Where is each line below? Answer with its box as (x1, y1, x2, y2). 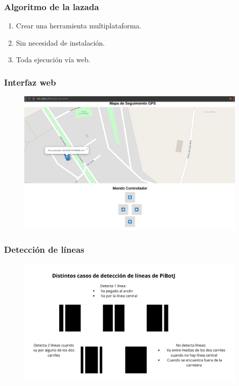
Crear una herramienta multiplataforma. (16, 20, 141, 31)
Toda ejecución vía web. (16, 54, 91, 65)
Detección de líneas (4, 243, 85, 256)
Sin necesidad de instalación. (16, 37, 105, 48)
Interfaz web (4, 75, 56, 88)
